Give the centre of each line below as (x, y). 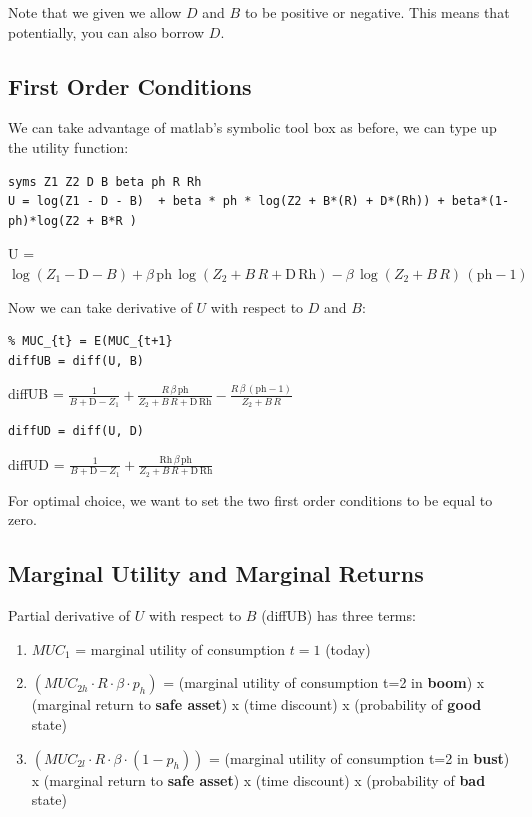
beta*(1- (480, 201)
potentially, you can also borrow (106, 31)
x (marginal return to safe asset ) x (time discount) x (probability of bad (258, 779)
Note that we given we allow (95, 12)
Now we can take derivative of (100, 306)
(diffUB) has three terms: (338, 615)
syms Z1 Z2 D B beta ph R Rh (105, 181)
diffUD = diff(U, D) (76, 430)
